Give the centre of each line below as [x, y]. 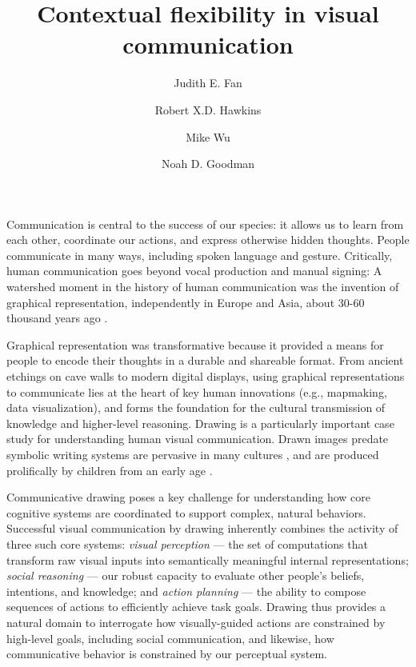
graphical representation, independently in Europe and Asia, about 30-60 [186, 302]
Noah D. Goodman [208, 164]
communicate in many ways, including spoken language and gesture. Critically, [200, 255]
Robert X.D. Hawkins [208, 109]
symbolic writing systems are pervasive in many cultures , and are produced [193, 454]
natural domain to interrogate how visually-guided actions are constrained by [196, 622]
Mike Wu [208, 136]
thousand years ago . [57, 318]
